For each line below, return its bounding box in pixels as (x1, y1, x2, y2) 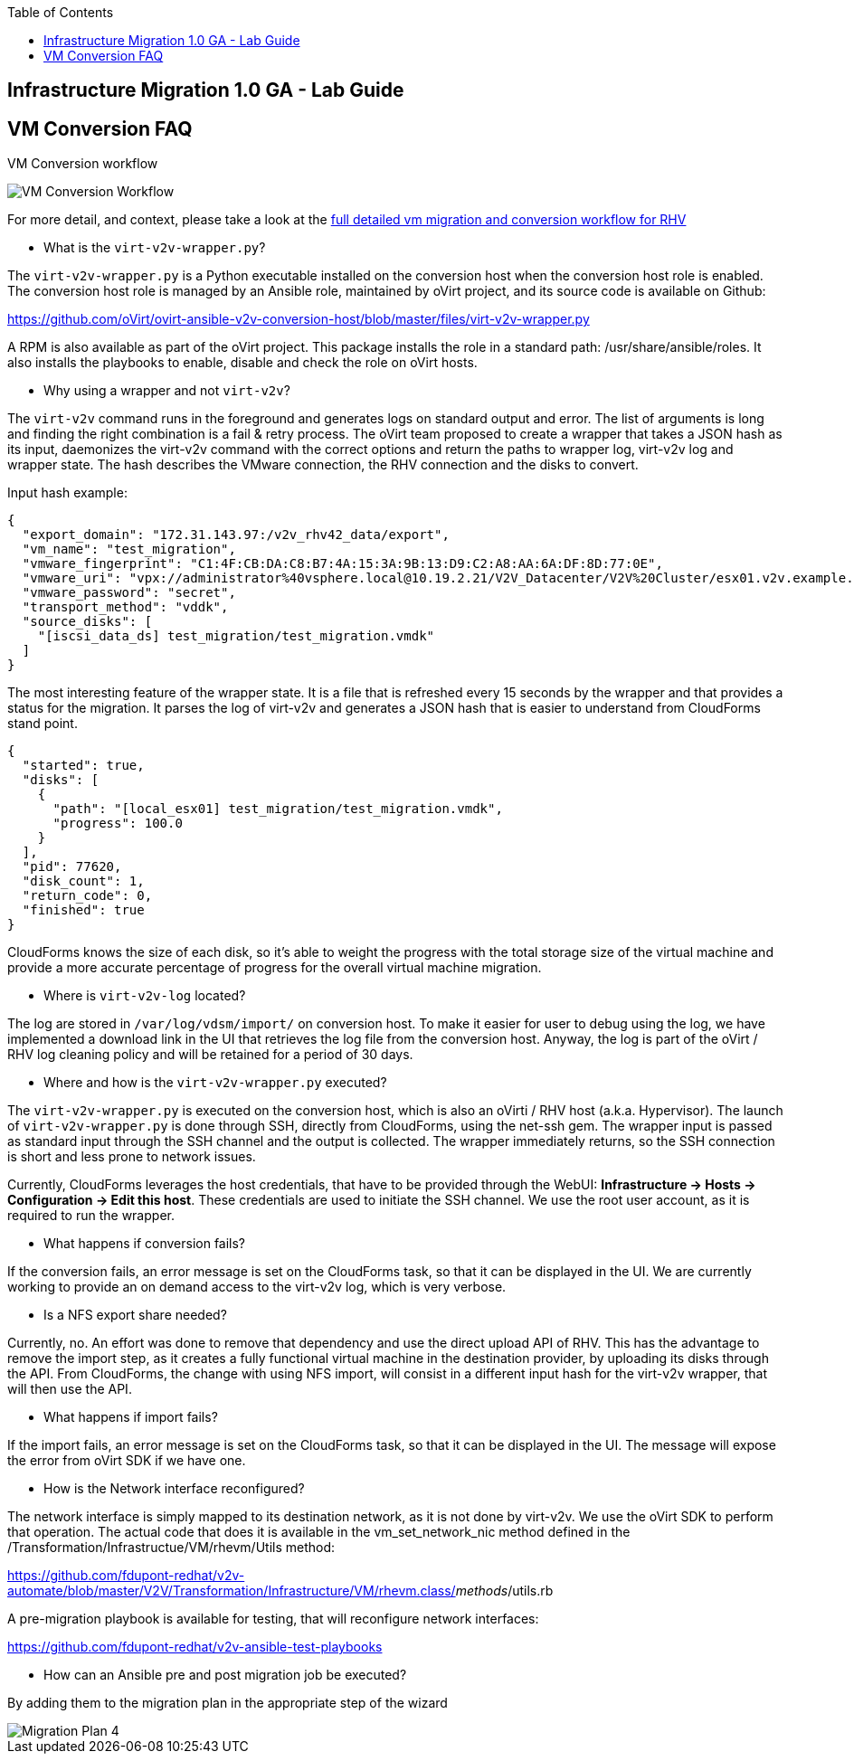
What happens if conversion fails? (43, 1236, 246, 1252)
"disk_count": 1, (22, 874, 145, 889)
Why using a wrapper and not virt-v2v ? (43, 383, 290, 399)
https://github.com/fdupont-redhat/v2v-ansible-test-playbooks (7, 1639, 383, 1655)
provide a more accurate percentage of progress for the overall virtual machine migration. (7, 960, 542, 976)
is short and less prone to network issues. (7, 1149, 256, 1165)
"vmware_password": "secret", (22, 585, 236, 601)
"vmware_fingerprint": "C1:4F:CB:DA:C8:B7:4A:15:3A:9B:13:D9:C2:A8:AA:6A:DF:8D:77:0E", (22, 556, 663, 572)
